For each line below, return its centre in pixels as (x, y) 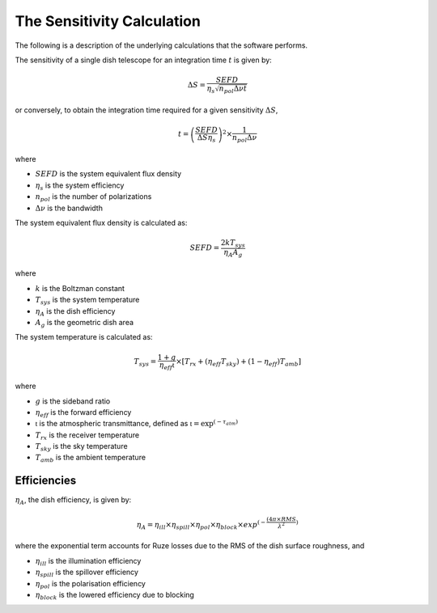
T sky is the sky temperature (82, 447)
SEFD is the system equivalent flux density (108, 174)
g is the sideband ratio (73, 401)
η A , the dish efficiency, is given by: (73, 501)
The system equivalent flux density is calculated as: (101, 222)
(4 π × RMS (282, 519)
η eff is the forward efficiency (83, 413)
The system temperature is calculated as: (84, 337)
